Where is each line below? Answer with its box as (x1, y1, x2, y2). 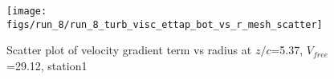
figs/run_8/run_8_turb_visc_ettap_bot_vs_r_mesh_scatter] (6, 18, 323, 30)
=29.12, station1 (6, 57, 88, 73)
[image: (6, 6, 47, 17)
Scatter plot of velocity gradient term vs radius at (6, 41, 252, 58)
